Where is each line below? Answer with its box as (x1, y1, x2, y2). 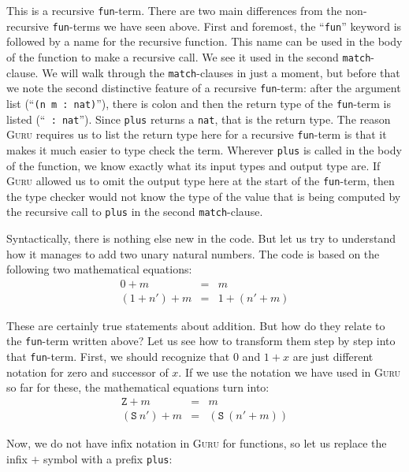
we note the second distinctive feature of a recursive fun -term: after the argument (6, 80, 401, 96)
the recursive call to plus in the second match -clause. (6, 203, 263, 220)
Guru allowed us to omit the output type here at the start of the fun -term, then (6, 173, 395, 189)
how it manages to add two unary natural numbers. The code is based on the (6, 245, 380, 262)
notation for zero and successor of (6, 363, 169, 380)
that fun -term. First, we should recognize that (6, 348, 230, 365)
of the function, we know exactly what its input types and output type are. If (6, 157, 381, 173)
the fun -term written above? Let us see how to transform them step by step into (6, 333, 396, 349)
